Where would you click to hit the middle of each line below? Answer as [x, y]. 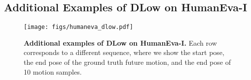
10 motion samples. [53, 71]
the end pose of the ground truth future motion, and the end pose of [127, 62]
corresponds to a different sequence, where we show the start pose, [124, 52]
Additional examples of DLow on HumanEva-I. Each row [120, 42]
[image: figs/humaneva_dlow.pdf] [78, 27]
